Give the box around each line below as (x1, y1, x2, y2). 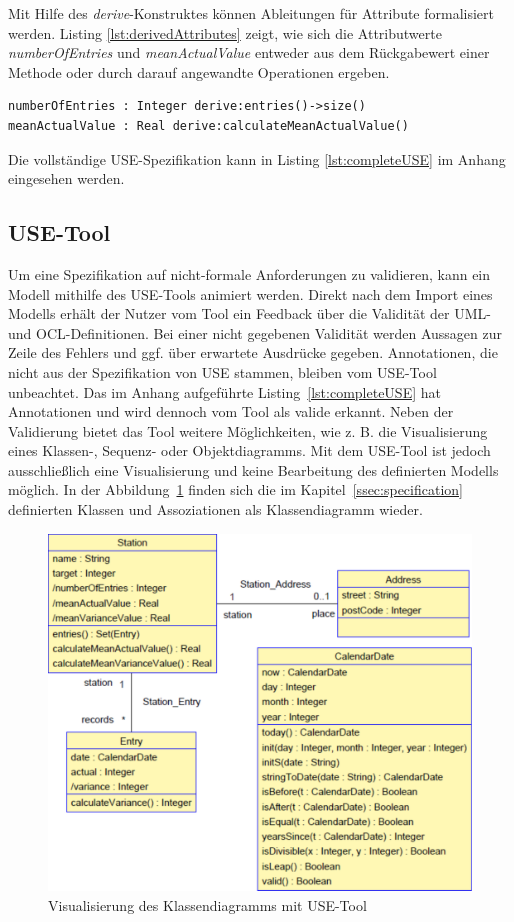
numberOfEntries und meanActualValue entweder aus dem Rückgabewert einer (8, 42, 490, 63)
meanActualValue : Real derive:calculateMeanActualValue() (8, 118, 409, 133)
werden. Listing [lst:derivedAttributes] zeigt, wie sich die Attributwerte (8, 22, 442, 43)
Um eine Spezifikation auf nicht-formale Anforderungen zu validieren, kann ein (8, 263, 491, 284)
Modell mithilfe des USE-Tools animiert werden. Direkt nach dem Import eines (8, 283, 493, 304)
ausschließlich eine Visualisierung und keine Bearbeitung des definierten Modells (8, 459, 499, 480)
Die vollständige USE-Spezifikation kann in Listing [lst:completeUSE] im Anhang (8, 148, 506, 169)
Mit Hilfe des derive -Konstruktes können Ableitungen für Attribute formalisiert (8, 3, 495, 23)
